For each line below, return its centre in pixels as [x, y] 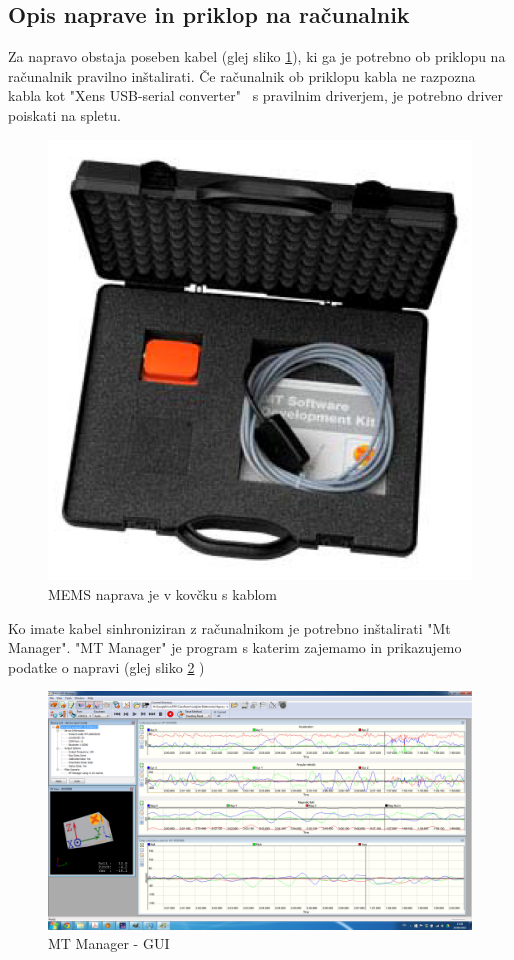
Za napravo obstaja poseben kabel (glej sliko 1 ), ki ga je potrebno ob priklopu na [257, 56]
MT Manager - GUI [109, 943]
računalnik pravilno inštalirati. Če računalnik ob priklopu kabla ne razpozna [242, 75]
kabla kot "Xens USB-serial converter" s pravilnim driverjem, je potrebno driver [256, 95]
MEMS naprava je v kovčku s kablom [162, 594]
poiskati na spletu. [64, 114]
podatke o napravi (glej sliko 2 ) [106, 666]
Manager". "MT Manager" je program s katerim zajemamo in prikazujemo [235, 647]
